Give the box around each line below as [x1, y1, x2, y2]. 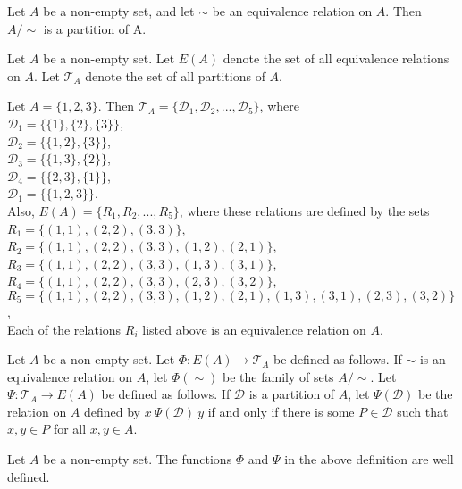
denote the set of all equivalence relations [223, 49, 449, 68]
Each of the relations [7, 319, 122, 338]
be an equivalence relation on [212, 2, 373, 20]
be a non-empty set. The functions [43, 450, 232, 468]
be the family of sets [223, 367, 334, 385]
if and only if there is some [207, 402, 355, 420]
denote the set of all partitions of [85, 66, 265, 85]
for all [53, 419, 87, 438]
